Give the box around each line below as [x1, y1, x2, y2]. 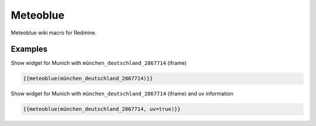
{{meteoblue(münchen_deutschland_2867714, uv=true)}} [23, 106, 181, 113]
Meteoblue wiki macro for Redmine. [11, 29, 97, 36]
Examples [11, 44, 48, 54]
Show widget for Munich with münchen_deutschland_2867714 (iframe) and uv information [11, 90, 233, 97]
